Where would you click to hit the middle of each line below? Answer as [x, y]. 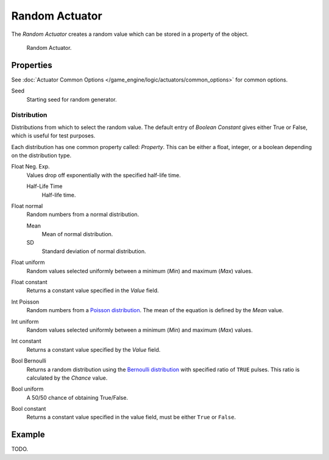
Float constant [29, 282]
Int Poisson [25, 302]
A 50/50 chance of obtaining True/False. [77, 397]
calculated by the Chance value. [67, 378]
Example [28, 435]
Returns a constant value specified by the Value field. [94, 349]
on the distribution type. [41, 155]
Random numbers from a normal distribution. [83, 214]
